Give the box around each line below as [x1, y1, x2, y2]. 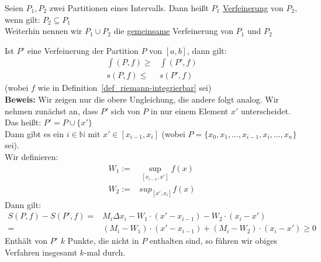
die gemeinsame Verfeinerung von [113, 25, 233, 37]
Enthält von [5, 234, 47, 247]
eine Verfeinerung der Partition [27, 44, 139, 56]
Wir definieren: [5, 151, 58, 162]
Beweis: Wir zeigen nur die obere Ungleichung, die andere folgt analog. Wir [5, 93, 279, 106]
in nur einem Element [150, 104, 229, 117]
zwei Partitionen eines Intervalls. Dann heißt [49, 2, 209, 13]
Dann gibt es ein [5, 127, 64, 139]
